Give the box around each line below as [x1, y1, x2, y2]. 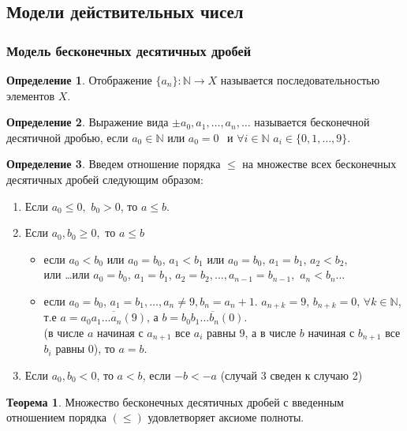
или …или [43, 266, 90, 283]
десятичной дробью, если [6, 129, 129, 145]
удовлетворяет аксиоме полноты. [147, 409, 304, 425]
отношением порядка [6, 409, 106, 425]
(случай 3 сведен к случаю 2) [220, 367, 363, 384]
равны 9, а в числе [207, 324, 297, 340]
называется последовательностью [220, 72, 380, 88]
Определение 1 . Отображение [6, 72, 152, 88]
